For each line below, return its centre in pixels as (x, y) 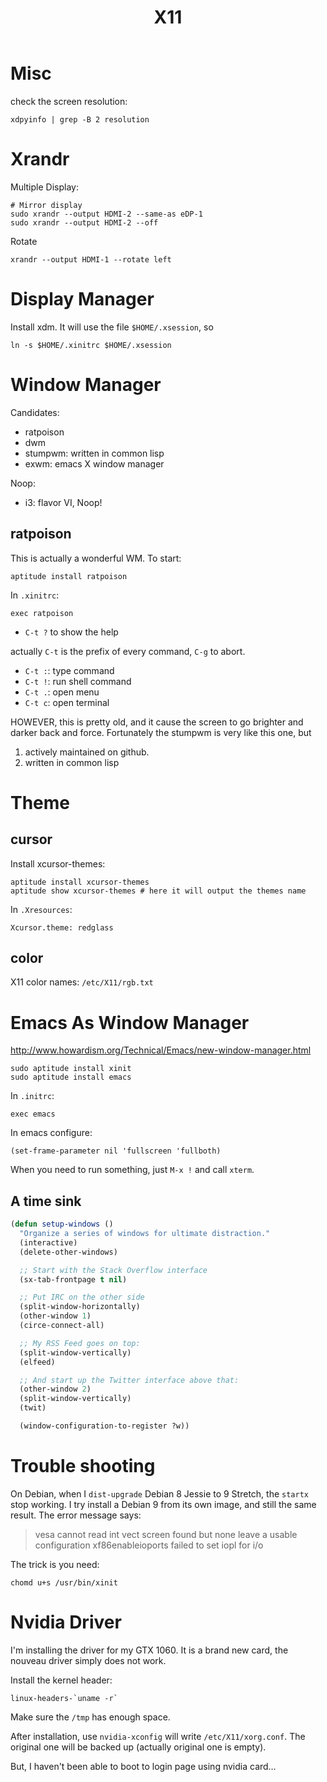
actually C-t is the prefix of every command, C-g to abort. (128, 651)
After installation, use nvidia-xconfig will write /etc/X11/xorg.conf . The (158, 1736)
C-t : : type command (69, 670)
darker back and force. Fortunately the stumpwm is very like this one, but (161, 732)
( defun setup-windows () (62, 1224)
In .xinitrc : (35, 595)
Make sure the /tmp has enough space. (90, 1717)
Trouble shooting (83, 1466)
